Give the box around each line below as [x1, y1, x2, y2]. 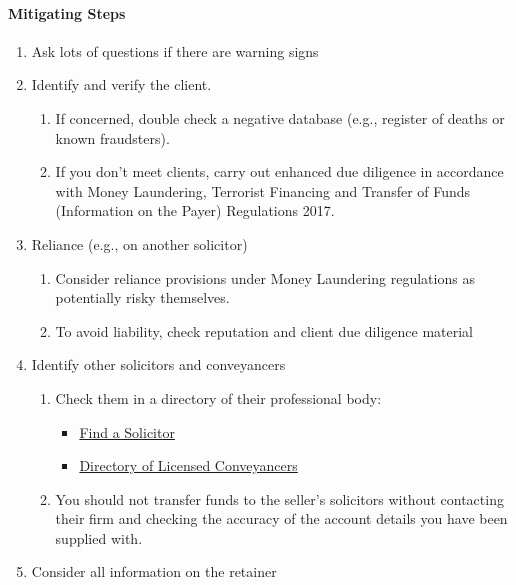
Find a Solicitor [79, 421, 175, 442]
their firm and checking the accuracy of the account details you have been [55, 508, 508, 529]
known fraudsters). [55, 127, 170, 148]
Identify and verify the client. [31, 74, 212, 95]
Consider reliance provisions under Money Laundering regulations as [55, 267, 475, 288]
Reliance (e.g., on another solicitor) [31, 233, 248, 254]
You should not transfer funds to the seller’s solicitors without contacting [55, 488, 504, 509]
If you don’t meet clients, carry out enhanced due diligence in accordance [55, 161, 504, 182]
